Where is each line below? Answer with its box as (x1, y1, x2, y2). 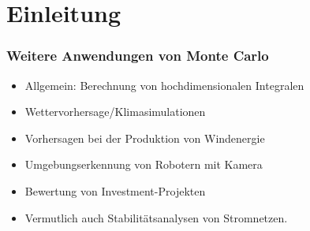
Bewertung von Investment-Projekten (24, 182, 206, 199)
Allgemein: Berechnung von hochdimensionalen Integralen (24, 76, 304, 93)
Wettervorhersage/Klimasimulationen (24, 103, 206, 120)
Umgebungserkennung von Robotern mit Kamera (24, 156, 263, 173)
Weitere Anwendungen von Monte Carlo (6, 46, 269, 65)
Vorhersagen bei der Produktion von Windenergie (24, 129, 265, 146)
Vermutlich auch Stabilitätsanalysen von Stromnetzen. (24, 209, 288, 225)
